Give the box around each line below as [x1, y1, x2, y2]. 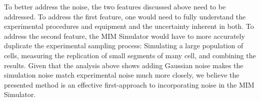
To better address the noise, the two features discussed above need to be [4, 1, 226, 11]
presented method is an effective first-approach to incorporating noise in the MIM [4, 79, 254, 90]
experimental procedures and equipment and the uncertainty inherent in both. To [4, 21, 254, 31]
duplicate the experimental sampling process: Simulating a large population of [4, 40, 243, 51]
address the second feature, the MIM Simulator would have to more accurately [4, 30, 245, 41]
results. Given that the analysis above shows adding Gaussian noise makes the [4, 60, 243, 70]
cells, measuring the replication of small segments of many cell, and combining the [4, 50, 256, 60]
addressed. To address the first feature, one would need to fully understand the [4, 11, 246, 21]
